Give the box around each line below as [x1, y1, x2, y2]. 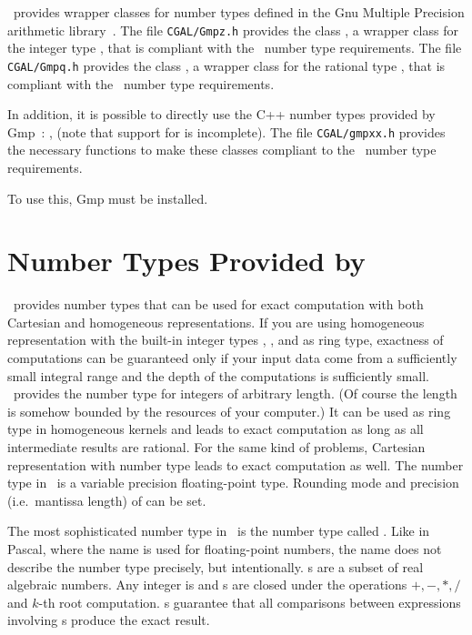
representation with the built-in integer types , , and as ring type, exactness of [7, 330, 444, 349]
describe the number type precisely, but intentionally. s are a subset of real [7, 557, 424, 576]
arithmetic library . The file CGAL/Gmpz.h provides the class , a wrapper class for [7, 20, 458, 39]
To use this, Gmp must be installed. [7, 188, 208, 207]
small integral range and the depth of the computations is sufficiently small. [7, 366, 430, 385]
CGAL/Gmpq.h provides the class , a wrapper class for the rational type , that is [7, 55, 446, 75]
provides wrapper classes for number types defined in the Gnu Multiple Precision [13, 3, 465, 21]
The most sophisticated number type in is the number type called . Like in [7, 521, 430, 540]
